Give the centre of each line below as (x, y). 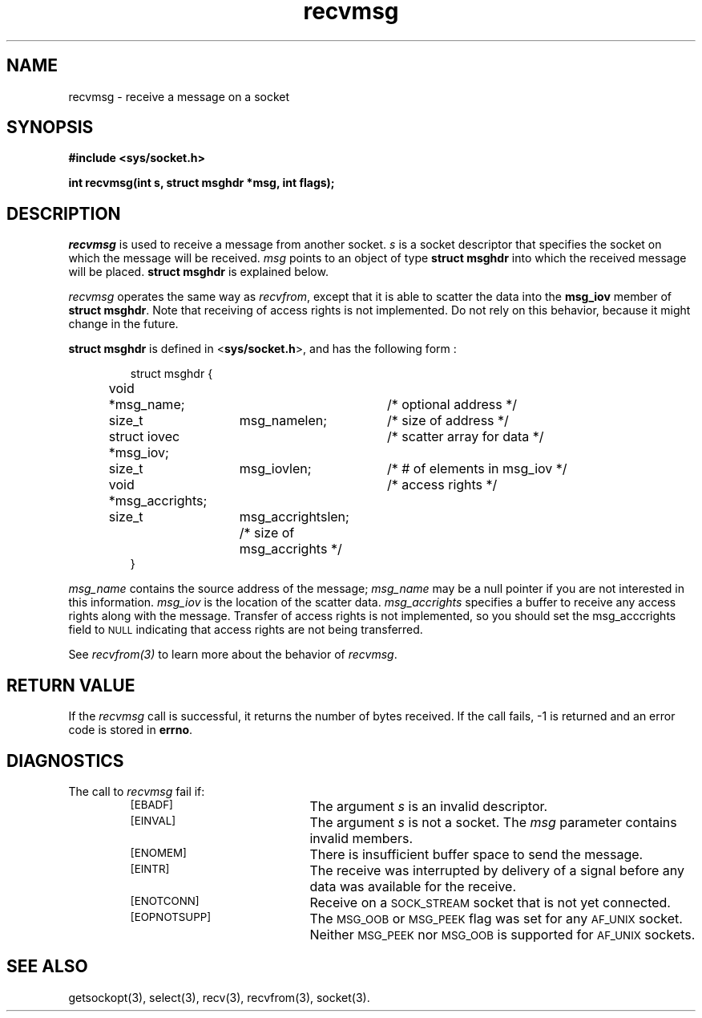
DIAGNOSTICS (65, 760)
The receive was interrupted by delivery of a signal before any (497, 870)
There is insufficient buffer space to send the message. (476, 854)
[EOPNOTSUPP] (171, 917)
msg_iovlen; (275, 469)
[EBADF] (151, 804)
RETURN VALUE (71, 685)
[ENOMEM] (158, 852)
